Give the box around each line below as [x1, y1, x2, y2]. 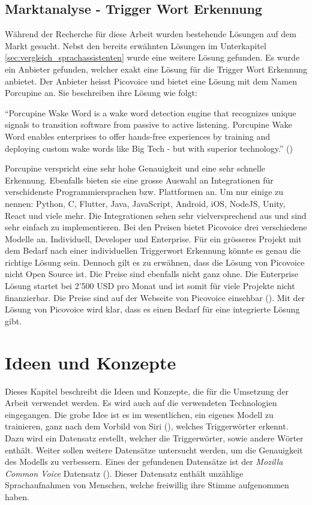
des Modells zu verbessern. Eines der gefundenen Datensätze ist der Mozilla [5, 455, 283, 468]
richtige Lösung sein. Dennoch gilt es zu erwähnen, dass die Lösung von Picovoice [5, 255, 305, 268]
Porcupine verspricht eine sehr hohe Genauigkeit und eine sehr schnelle [5, 162, 266, 175]
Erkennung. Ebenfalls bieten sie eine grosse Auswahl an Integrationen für [5, 173, 274, 186]
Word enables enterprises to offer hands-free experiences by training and [5, 130, 271, 142]
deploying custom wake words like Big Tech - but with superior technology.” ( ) [5, 142, 293, 154]
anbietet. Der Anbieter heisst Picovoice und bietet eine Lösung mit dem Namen [5, 74, 297, 87]
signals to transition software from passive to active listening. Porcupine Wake [5, 118, 292, 131]
